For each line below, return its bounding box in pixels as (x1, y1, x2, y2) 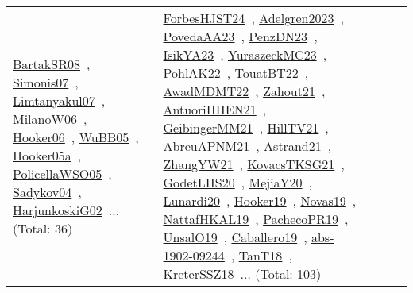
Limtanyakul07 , (13, 91, 106, 110)
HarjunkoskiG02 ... (13, 200, 120, 219)
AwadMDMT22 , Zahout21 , (163, 82, 326, 100)
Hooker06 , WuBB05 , (13, 127, 139, 146)
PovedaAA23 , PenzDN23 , (163, 27, 318, 45)
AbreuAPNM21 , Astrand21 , (163, 137, 332, 155)
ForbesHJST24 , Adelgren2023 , (163, 9, 344, 27)
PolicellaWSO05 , (13, 164, 112, 183)
